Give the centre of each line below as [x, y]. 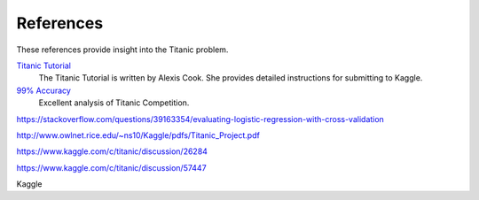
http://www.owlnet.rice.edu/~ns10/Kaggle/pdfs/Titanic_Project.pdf [138, 135]
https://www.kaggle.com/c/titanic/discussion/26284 [112, 151]
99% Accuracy [43, 90]
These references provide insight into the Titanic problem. [122, 50]
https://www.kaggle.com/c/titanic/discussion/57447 [112, 167]
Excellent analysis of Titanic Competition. [114, 103]
